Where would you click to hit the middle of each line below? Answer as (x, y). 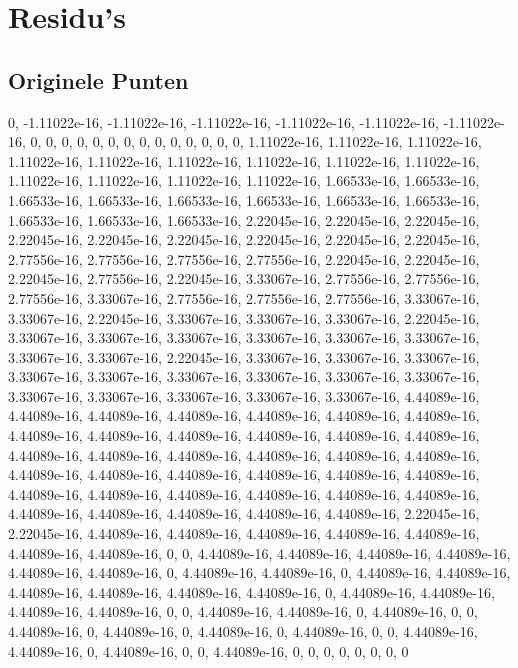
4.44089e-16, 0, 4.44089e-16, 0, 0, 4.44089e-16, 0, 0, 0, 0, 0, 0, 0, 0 (208, 650)
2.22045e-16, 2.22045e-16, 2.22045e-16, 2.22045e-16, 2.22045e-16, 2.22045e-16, (244, 239)
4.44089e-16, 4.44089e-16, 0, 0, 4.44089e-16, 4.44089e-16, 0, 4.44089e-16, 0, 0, (243, 611)
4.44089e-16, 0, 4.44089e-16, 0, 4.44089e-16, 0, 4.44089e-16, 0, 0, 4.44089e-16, (243, 631)
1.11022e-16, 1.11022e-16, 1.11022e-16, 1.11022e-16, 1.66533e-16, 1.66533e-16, (244, 180)
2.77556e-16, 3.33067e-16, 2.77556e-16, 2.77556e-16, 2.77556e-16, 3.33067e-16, (244, 297)
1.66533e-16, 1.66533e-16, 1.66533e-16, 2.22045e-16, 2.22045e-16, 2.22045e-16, (244, 219)
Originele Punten (98, 79)
